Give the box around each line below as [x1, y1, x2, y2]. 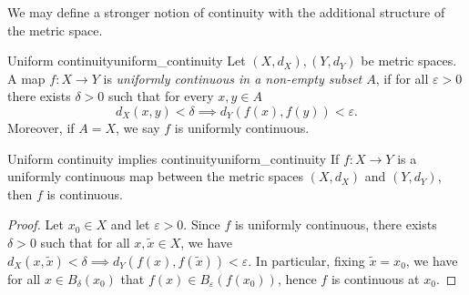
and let [110, 215, 150, 234]
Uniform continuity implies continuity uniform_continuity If [7, 148, 340, 168]
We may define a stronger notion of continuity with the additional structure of [7, 3, 445, 21]
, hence [277, 269, 317, 288]
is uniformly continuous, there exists [234, 215, 437, 234]
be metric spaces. [361, 51, 457, 70]
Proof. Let [7, 215, 64, 234]
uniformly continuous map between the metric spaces [7, 167, 304, 186]
